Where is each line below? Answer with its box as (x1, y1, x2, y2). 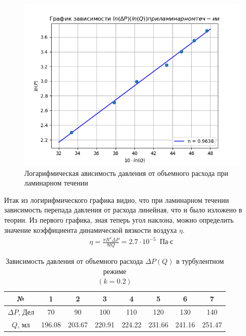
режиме (103, 265, 126, 276)
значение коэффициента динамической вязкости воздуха (4, 224, 177, 235)
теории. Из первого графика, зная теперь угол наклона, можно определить (4, 214, 234, 225)
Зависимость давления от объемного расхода (6, 256, 143, 266)
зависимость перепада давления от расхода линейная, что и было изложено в (4, 204, 242, 215)
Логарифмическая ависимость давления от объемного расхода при (24, 167, 228, 178)
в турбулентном (176, 256, 224, 266)
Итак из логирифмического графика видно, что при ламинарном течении (4, 194, 229, 205)
